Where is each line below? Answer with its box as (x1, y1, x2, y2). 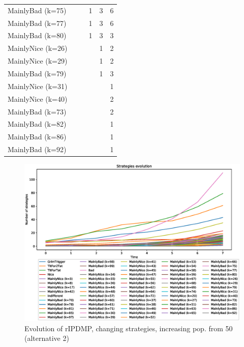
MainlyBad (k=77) (8, 17, 67, 28)
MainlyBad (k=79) (8, 68, 67, 78)
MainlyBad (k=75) (8, 5, 67, 15)
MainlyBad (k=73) (8, 106, 67, 117)
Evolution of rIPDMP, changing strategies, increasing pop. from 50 (24, 323, 233, 333)
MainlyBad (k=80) (8, 30, 67, 41)
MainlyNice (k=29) (8, 55, 68, 66)
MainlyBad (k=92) (8, 144, 67, 155)
